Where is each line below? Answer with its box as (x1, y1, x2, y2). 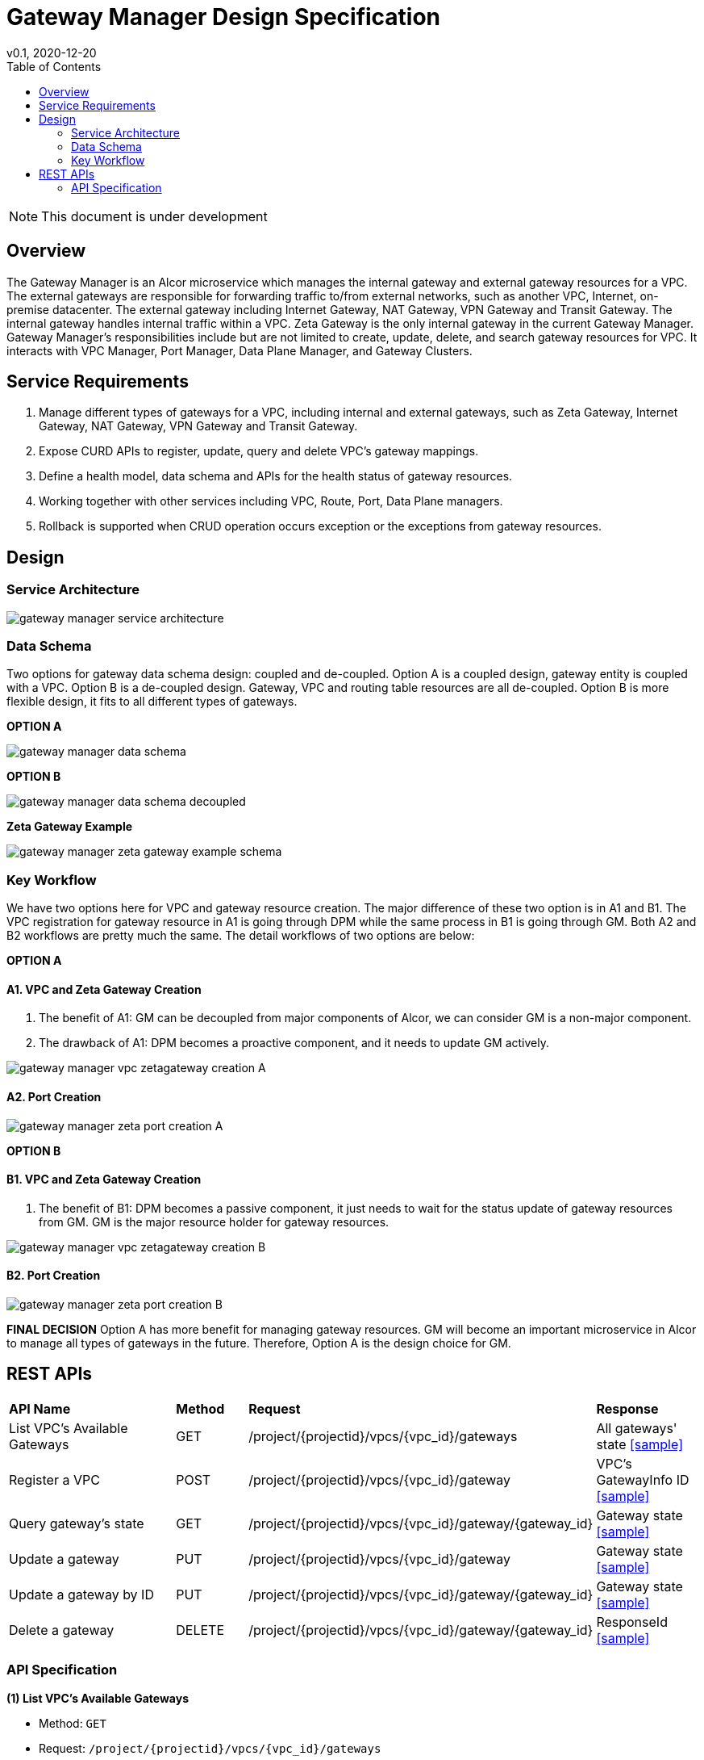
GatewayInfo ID (596, 1471, 689, 1488)
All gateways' (596, 1419, 677, 1436)
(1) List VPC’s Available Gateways (6, 1691, 189, 1705)
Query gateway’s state (9, 1515, 144, 1532)
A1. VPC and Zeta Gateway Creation (6, 982, 202, 996)
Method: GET (39, 1716, 106, 1730)
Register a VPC (9, 1471, 100, 1488)
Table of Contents (6, 59, 102, 73)
